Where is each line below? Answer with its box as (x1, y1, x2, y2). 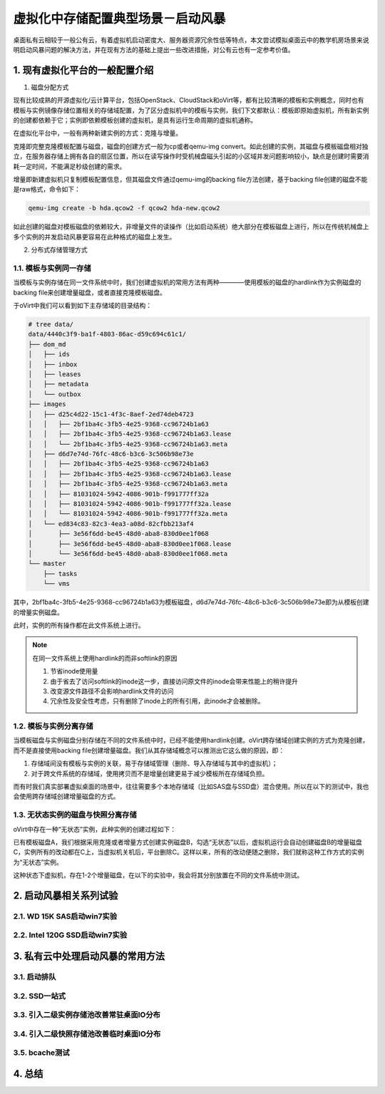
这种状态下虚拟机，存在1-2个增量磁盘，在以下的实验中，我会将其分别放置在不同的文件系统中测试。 (13, 871, 304, 879)
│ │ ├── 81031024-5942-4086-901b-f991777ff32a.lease (28, 500, 232, 508)
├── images (28, 400, 66, 408)
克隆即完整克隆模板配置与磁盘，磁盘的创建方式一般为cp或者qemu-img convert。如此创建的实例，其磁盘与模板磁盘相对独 (13, 142, 369, 150)
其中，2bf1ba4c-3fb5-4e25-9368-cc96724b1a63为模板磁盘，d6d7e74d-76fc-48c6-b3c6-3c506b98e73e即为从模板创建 (13, 598, 369, 607)
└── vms (43, 579, 71, 588)
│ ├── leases (28, 370, 81, 378)
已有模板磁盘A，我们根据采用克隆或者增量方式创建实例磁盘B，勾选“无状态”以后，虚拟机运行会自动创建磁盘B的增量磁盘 (13, 837, 363, 846)
